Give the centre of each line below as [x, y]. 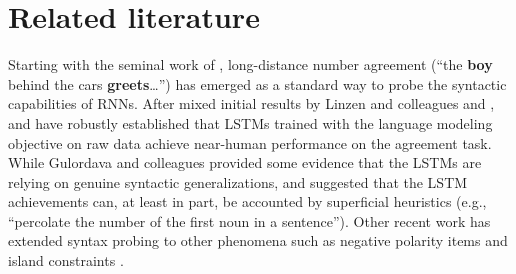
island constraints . [66, 260]
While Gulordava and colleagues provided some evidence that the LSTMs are [245, 162]
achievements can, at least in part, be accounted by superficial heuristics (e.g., [247, 201]
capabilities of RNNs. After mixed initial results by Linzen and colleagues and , [251, 103]
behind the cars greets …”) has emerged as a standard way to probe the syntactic [257, 83]
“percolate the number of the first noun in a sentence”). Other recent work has [249, 220]
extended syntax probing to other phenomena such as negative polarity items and [258, 240]
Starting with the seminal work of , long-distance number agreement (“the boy [250, 64]
